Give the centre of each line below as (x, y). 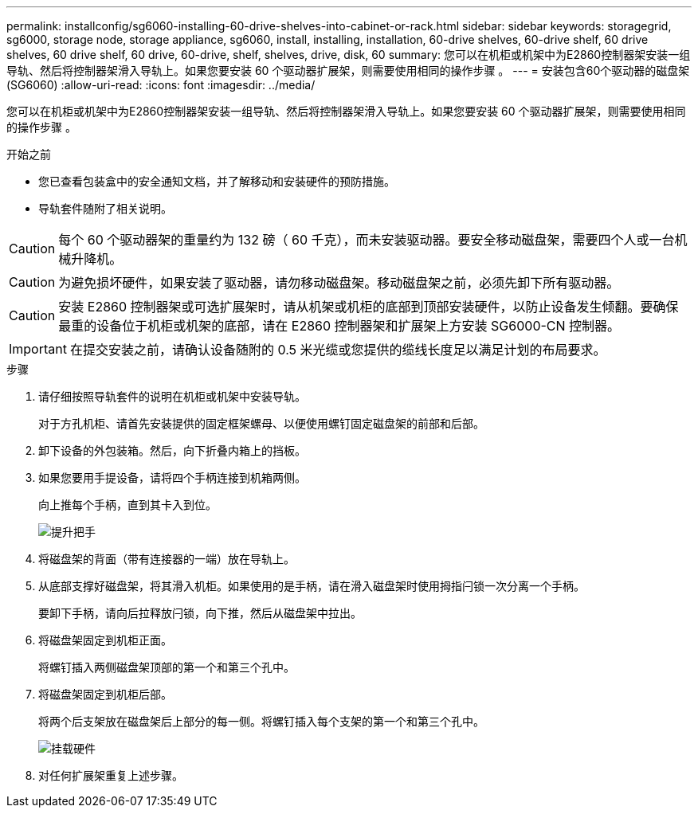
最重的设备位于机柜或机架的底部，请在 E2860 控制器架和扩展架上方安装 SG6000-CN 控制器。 (339, 326)
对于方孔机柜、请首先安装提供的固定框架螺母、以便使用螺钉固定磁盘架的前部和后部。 (261, 423)
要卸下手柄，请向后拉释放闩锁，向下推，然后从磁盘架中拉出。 (200, 613)
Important (38, 349)
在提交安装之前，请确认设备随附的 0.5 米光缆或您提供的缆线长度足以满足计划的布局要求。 (338, 350)
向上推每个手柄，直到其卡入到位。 (127, 505)
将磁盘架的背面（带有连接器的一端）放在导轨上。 (167, 559)
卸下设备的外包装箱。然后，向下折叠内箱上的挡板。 (172, 450)
